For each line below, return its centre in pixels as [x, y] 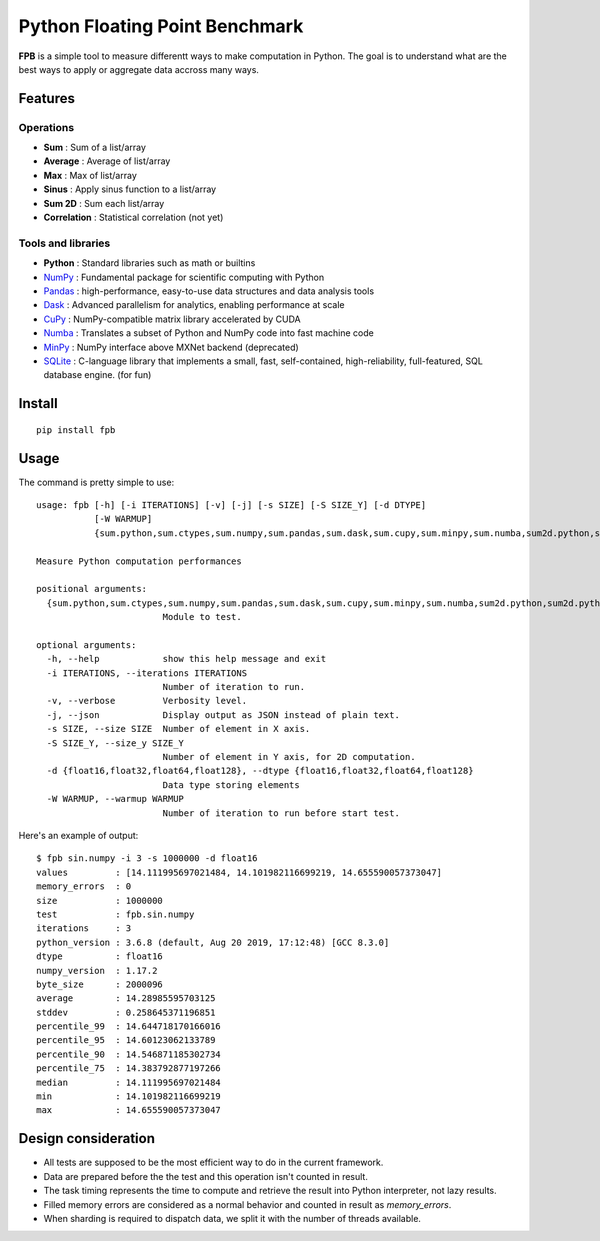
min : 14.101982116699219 [129, 1096]
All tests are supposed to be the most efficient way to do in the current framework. [213, 1162]
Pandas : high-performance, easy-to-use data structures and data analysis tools [209, 291]
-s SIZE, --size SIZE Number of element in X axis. [178, 729]
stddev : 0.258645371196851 [126, 1012]
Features [46, 98]
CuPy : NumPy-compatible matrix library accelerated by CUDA [172, 319]
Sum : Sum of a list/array [95, 147]
